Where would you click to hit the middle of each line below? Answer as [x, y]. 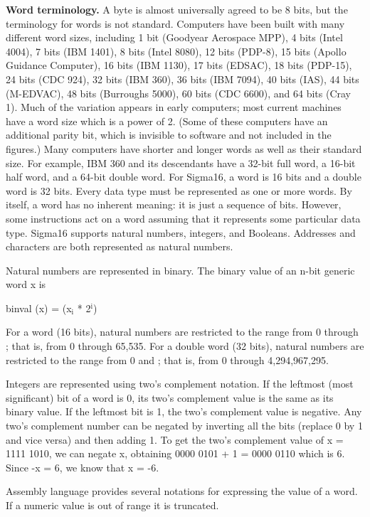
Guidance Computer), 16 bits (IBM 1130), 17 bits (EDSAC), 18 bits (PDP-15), [179, 65]
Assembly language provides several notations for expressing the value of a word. [182, 491]
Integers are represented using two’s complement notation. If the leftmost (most [180, 384]
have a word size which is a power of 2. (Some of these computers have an [167, 121]
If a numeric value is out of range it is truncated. [112, 505]
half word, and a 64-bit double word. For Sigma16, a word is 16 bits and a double [184, 177]
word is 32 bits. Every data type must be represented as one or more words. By [179, 190]
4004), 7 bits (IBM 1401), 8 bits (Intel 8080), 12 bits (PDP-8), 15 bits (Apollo [176, 51]
